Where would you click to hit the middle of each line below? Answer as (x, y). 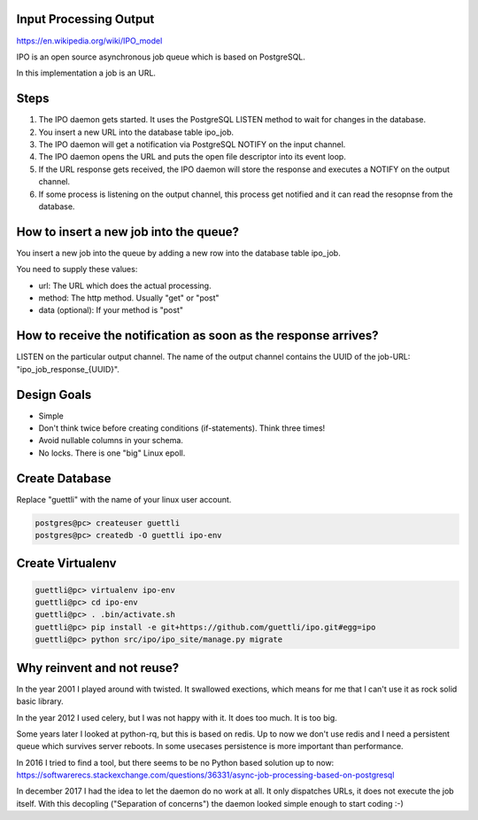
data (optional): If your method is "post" (111, 310)
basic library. (40, 701)
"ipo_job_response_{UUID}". (68, 369)
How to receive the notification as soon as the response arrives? (198, 336)
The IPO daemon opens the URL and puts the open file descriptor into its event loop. (193, 157)
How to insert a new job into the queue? (127, 232)
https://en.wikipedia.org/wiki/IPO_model (89, 41)
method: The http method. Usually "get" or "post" (129, 298)
